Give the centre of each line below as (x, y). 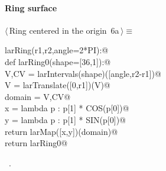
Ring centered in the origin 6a (64, 30)
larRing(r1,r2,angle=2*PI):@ (57, 50)
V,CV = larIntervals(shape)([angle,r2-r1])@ (83, 73)
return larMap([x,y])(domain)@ (61, 131)
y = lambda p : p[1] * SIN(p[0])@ (65, 119)
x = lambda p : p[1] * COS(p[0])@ (67, 108)
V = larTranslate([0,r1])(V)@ (58, 85)
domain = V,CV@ (38, 96)
